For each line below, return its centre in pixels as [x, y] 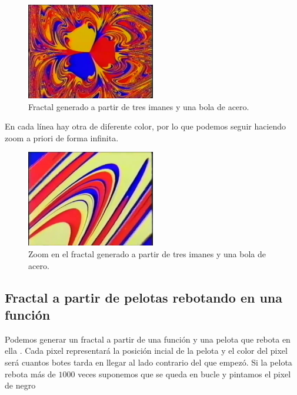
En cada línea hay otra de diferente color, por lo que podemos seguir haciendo [146, 126]
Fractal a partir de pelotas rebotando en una [144, 297]
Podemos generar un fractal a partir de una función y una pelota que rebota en [148, 339]
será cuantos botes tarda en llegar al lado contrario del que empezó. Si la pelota [148, 362]
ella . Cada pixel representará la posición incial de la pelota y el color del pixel [146, 351]
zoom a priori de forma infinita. [62, 137]
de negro [20, 385]
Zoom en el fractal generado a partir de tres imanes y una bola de [147, 253]
